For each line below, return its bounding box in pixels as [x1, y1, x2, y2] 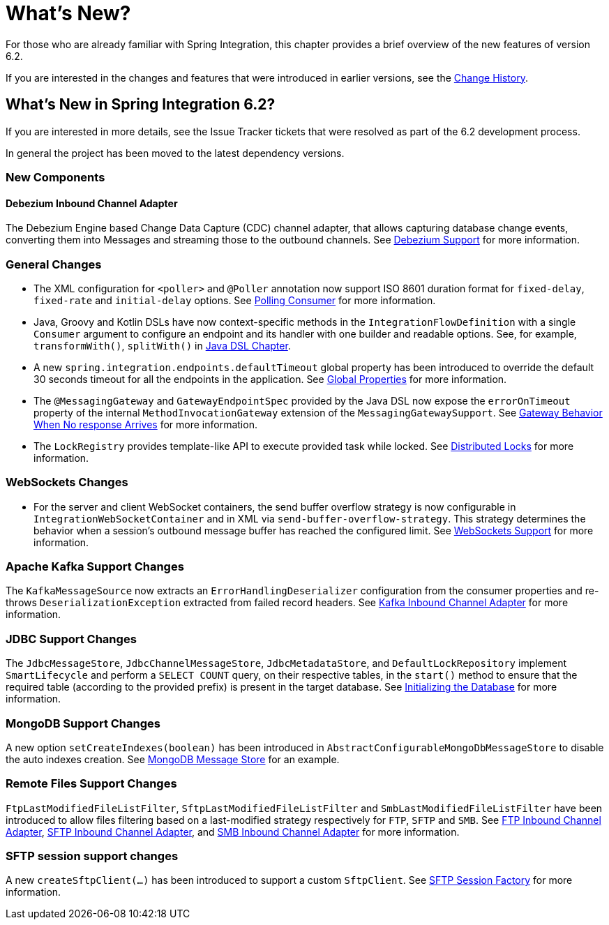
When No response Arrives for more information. [33, 418, 257, 430]
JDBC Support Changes [6, 631, 137, 646]
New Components [6, 170, 105, 184]
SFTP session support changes [6, 849, 179, 864]
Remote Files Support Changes [6, 776, 177, 791]
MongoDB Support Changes [6, 716, 160, 730]
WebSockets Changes [6, 475, 128, 490]
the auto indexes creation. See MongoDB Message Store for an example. [6, 753, 340, 765]
